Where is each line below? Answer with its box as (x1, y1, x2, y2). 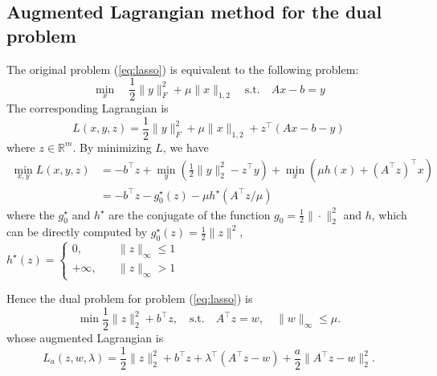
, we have (162, 138, 209, 155)
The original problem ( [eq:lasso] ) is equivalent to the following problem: (6, 60, 359, 77)
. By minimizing (72, 138, 152, 155)
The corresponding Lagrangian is (6, 100, 169, 116)
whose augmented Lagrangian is (6, 329, 164, 345)
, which (371, 206, 407, 223)
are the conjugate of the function (108, 206, 271, 223)
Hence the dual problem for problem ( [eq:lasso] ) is (6, 290, 253, 307)
